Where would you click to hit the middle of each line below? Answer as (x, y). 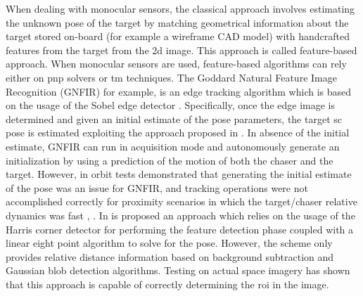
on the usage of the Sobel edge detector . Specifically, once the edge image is (170, 105)
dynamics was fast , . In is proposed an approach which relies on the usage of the (180, 215)
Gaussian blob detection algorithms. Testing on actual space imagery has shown (178, 270)
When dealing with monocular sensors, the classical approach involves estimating (180, 8)
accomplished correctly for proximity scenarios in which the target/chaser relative (181, 201)
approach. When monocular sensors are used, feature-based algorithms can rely (176, 64)
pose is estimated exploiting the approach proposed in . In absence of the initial (178, 133)
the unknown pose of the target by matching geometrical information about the (177, 22)
